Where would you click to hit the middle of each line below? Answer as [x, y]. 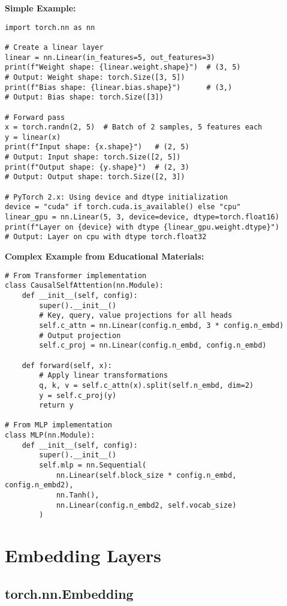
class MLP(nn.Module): [50, 435]
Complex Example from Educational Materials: [105, 256]
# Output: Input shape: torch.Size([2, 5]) [93, 157]
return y [56, 405]
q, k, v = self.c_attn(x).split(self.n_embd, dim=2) [146, 385]
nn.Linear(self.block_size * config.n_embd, [146, 475]
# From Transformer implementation [76, 275]
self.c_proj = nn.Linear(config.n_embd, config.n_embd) [153, 346]
